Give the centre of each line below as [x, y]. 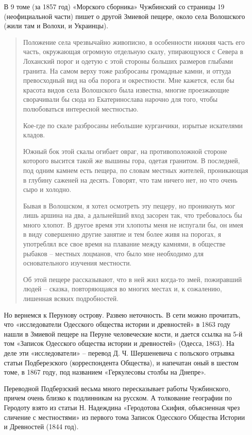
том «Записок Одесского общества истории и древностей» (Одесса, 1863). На [119, 343]
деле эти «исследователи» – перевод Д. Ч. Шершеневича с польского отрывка [119, 353]
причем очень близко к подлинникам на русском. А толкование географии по [118, 398]
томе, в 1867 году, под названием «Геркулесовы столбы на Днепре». [105, 372]
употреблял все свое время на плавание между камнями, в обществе [124, 244]
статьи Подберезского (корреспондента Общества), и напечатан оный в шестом [121, 362]
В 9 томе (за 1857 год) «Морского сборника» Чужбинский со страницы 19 [114, 6]
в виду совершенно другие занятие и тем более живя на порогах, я [122, 234]
